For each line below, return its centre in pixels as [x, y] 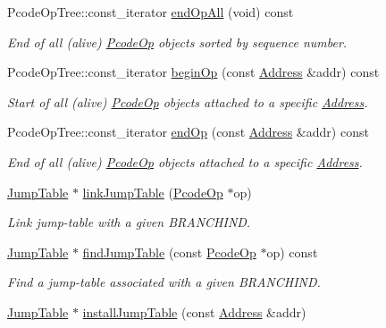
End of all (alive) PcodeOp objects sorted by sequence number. [177, 42]
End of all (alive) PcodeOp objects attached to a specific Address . [185, 161]
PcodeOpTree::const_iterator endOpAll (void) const [151, 12]
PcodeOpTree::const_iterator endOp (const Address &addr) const [188, 132]
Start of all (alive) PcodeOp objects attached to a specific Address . [188, 101]
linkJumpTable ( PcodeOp [153, 192]
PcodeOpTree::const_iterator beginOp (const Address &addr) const [193, 72]
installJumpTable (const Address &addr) [194, 311]
